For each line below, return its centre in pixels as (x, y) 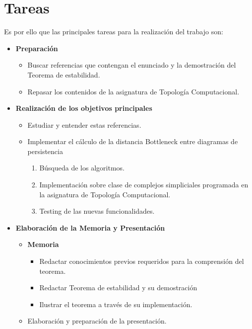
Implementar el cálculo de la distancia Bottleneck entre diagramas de (133, 141)
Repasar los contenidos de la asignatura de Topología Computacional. (133, 91)
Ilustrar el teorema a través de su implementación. (116, 304)
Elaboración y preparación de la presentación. (97, 321)
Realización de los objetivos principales (84, 108)
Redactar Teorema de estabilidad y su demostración (118, 288)
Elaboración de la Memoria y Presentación (90, 227)
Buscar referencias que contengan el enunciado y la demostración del (132, 65)
